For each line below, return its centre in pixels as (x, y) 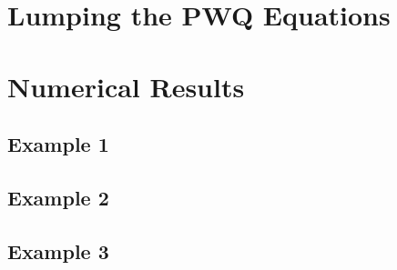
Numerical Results (126, 86)
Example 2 (58, 197)
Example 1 (58, 144)
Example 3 (58, 250)
